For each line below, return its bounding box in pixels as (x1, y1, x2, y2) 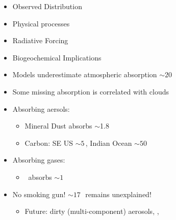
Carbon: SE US (24, 137, 73, 148)
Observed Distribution (12, 1, 82, 11)
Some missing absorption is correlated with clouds (12, 86, 169, 97)
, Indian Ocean (85, 137, 132, 148)
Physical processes (12, 18, 70, 28)
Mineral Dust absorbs (24, 120, 92, 131)
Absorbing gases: (12, 154, 65, 165)
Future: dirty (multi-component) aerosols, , (24, 206, 159, 216)
